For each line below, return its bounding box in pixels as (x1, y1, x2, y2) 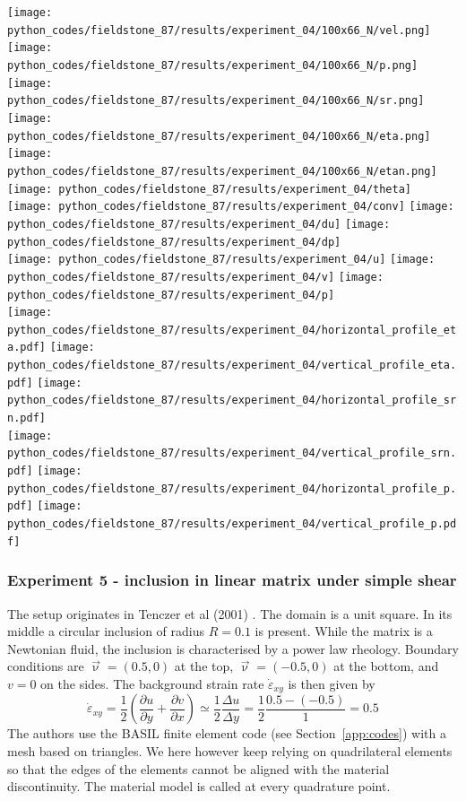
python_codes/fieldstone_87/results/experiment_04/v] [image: (7, 270, 384, 283)
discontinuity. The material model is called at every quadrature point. (7, 777, 391, 796)
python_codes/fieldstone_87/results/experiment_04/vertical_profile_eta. (7, 359, 457, 372)
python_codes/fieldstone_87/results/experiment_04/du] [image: (7, 217, 391, 231)
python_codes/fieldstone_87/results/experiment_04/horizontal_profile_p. (7, 482, 457, 495)
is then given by (288, 674, 375, 692)
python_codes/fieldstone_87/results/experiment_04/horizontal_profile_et (7, 323, 457, 336)
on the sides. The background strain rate (40, 674, 264, 692)
